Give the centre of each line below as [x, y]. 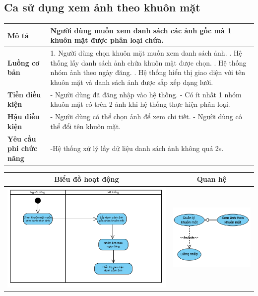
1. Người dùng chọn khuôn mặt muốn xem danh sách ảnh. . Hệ [146, 53]
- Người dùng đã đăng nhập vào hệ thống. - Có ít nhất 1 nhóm [146, 94]
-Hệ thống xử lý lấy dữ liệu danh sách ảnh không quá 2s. [137, 148]
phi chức [22, 148]
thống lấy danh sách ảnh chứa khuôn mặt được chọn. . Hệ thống [148, 62]
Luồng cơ [24, 62]
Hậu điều [24, 116]
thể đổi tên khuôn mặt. [86, 126]
